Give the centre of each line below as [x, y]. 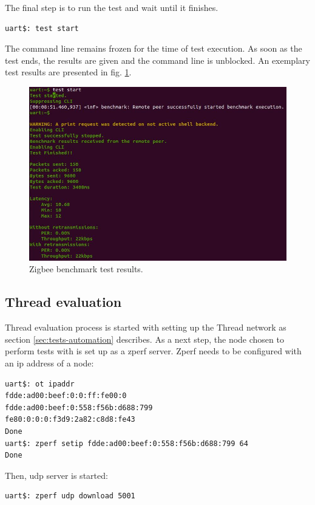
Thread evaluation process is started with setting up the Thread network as [146, 327]
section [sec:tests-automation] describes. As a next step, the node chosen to [144, 339]
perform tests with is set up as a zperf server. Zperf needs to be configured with [153, 351]
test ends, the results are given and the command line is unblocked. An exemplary [157, 60]
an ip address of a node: [49, 362]
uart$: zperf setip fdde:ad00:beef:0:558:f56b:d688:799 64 [127, 443]
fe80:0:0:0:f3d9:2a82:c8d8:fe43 [70, 420]
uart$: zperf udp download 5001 [70, 496]
